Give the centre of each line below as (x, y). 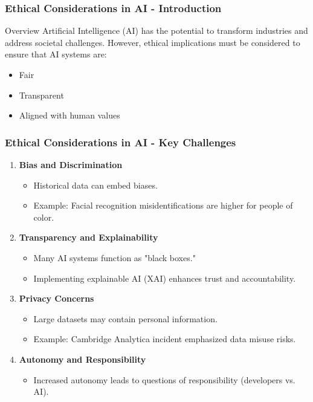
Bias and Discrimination (71, 164)
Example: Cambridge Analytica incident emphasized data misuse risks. (165, 339)
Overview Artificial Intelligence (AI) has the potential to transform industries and (156, 31)
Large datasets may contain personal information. (125, 318)
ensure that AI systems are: (56, 54)
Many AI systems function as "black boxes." (115, 257)
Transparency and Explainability (89, 237)
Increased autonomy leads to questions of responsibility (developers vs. (164, 379)
